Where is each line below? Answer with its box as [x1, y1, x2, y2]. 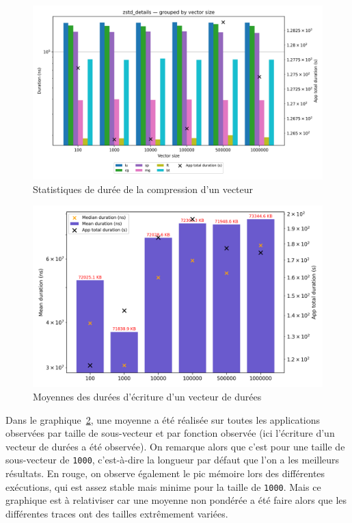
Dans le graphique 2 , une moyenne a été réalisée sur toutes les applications [5, 412, 321, 426]
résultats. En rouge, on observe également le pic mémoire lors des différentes [5, 466, 325, 481]
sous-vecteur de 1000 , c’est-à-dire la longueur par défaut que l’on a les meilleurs [5, 452, 340, 467]
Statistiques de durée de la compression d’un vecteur [33, 181, 254, 196]
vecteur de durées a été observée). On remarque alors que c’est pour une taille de [5, 439, 345, 453]
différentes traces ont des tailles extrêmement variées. [5, 506, 228, 520]
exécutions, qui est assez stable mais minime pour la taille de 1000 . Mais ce [5, 479, 321, 494]
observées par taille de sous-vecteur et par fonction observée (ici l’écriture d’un [5, 426, 335, 440]
